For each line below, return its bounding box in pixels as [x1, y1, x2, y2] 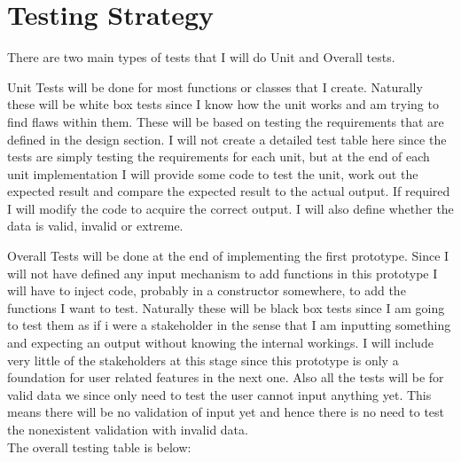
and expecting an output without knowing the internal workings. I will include [7, 333, 434, 352]
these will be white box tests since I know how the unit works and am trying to [7, 95, 439, 114]
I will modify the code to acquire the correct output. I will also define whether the [7, 199, 454, 217]
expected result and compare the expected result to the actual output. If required [7, 182, 450, 200]
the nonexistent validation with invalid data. [7, 420, 248, 438]
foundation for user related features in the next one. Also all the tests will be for [7, 368, 444, 387]
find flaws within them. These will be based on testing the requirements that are [7, 112, 444, 130]
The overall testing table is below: [7, 437, 191, 456]
